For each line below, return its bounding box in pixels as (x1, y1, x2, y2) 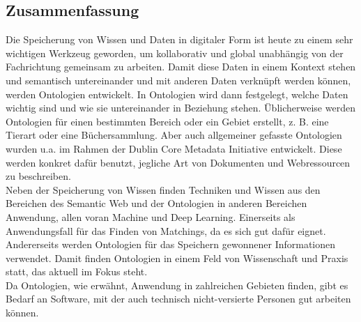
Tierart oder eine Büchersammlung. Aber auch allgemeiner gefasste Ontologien (6, 128, 342, 142)
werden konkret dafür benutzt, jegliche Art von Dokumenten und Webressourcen (6, 155, 351, 169)
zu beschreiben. (6, 169, 71, 183)
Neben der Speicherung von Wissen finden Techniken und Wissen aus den (6, 182, 321, 197)
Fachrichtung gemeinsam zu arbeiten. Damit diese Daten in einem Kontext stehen (6, 59, 356, 74)
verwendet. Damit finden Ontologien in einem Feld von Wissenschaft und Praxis (6, 250, 348, 265)
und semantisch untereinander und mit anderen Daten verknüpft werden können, (6, 72, 351, 87)
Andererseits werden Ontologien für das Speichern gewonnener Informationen (6, 237, 336, 252)
